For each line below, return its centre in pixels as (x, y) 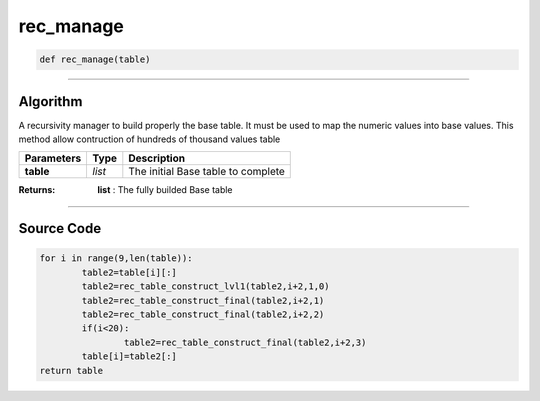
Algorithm (50, 101)
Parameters (53, 158)
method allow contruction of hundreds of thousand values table (149, 139)
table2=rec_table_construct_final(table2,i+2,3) (245, 342)
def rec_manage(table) (95, 59)
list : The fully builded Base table (165, 190)
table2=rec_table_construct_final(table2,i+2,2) (203, 314)
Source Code (60, 228)
